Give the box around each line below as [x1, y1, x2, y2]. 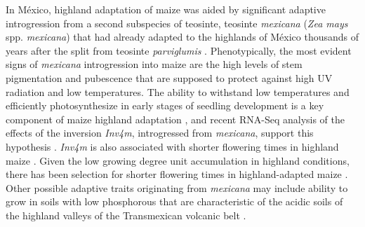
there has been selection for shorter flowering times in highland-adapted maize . [6, 167, 348, 181]
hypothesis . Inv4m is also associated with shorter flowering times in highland [6, 139, 339, 153]
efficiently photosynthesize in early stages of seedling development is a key [6, 98, 324, 113]
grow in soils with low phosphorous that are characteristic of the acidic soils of [6, 194, 343, 209]
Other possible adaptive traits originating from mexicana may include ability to [6, 180, 348, 195]
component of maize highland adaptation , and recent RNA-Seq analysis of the [6, 111, 345, 126]
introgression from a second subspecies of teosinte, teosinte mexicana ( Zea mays [6, 15, 348, 30]
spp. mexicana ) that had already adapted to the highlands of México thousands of [6, 29, 359, 44]
